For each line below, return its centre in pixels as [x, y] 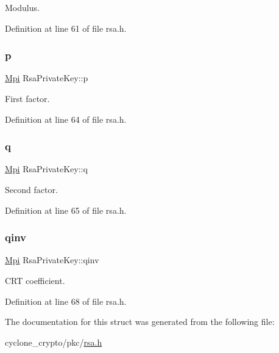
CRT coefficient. [35, 280]
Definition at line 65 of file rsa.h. [66, 210]
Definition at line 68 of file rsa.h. [66, 301]
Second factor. [31, 189]
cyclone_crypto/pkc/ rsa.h [54, 342]
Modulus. [22, 7]
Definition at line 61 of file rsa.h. [66, 28]
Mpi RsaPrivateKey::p [47, 78]
